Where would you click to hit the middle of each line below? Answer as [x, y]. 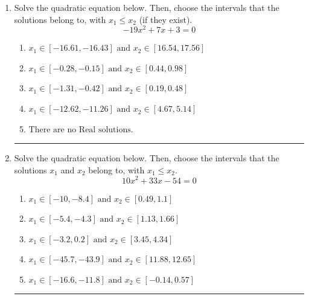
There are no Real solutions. [81, 130]
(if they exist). [166, 19]
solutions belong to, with [60, 19]
